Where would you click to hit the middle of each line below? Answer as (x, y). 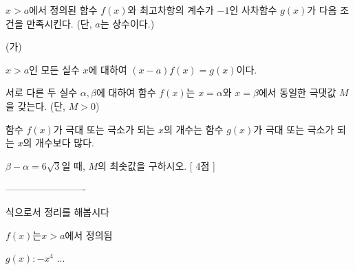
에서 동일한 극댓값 (297, 92)
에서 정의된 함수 (63, 10)
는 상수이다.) (127, 23)
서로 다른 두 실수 (42, 92)
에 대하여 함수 (126, 92)
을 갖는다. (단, (35, 105)
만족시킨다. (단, (59, 23)
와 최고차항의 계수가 (171, 10)
